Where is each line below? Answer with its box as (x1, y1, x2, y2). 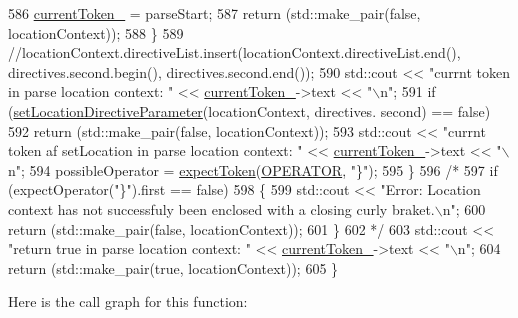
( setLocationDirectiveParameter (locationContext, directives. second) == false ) (8, 100, 491, 121)
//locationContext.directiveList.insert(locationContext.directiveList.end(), (8, 42, 461, 63)
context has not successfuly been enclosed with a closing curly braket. (8, 198, 435, 219)
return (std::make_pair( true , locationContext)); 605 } (8, 257, 339, 278)
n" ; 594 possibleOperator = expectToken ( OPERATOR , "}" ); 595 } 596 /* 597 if (8, 159, 498, 180)
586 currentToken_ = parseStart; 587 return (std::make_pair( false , (8, 3, 421, 23)
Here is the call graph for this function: (8, 291, 248, 312)
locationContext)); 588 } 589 (8, 22, 184, 43)
